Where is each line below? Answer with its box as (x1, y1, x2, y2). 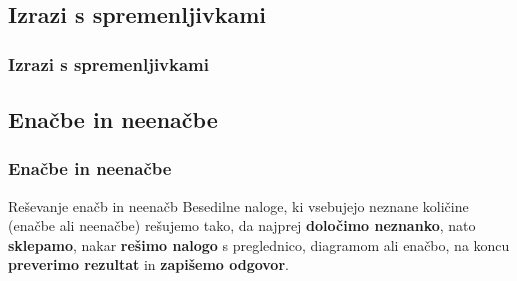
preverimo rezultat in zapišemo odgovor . (8, 254, 289, 275)
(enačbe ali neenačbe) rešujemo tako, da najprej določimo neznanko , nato (8, 215, 476, 236)
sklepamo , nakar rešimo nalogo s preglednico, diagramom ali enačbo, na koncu (8, 234, 510, 255)
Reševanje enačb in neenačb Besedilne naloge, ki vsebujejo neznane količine (8, 195, 469, 216)
